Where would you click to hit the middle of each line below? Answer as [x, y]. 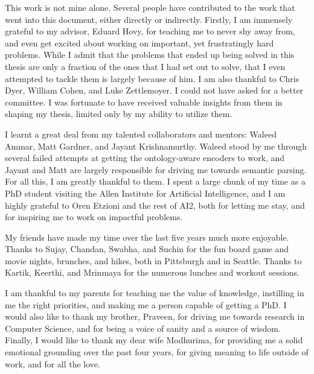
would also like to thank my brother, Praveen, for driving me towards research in [155, 316]
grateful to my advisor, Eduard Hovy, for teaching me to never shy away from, [150, 31]
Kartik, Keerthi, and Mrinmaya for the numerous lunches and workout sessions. [152, 272]
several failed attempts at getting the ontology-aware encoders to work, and [145, 158]
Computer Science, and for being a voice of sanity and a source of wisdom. [143, 328]
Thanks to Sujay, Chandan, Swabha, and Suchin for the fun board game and [147, 249]
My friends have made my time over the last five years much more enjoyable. [147, 237]
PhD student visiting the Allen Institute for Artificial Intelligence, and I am [145, 193]
